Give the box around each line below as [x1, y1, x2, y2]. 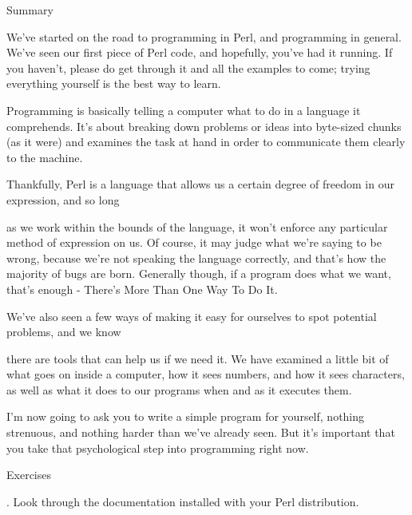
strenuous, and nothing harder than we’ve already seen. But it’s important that [6, 424, 395, 441]
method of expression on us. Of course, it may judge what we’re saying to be [6, 234, 382, 251]
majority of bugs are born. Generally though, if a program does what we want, [6, 265, 391, 282]
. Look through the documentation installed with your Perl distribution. [6, 493, 359, 509]
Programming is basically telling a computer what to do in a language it [6, 101, 361, 118]
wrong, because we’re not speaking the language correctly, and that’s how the [6, 249, 386, 266]
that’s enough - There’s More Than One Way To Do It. [6, 280, 278, 297]
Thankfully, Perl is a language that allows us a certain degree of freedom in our [6, 176, 394, 192]
